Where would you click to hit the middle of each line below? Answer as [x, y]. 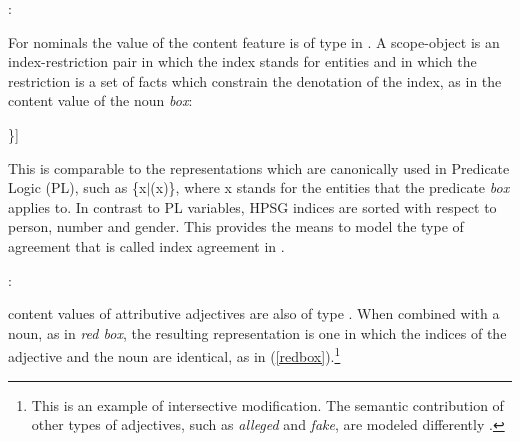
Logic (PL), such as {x [77, 187]
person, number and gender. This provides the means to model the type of [236, 226]
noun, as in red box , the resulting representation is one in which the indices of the [257, 332]
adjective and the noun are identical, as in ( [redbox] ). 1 [174, 354]
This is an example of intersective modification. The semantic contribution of [267, 404]
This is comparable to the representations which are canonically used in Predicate [259, 167]
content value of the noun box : [100, 100]
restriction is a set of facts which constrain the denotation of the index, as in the [255, 80]
